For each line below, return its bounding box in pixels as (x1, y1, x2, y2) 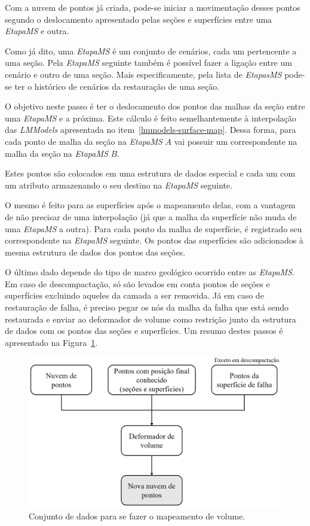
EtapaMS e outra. (5, 25, 69, 37)
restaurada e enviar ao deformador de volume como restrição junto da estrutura (5, 312, 296, 325)
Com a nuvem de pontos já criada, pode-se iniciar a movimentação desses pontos (5, 1, 300, 13)
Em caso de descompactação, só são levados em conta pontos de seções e (5, 277, 270, 290)
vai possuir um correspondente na (174, 135, 297, 147)
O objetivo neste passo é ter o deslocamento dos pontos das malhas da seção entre (5, 100, 305, 113)
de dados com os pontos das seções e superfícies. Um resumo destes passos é (5, 324, 283, 337)
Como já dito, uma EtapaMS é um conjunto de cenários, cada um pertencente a (5, 44, 297, 57)
